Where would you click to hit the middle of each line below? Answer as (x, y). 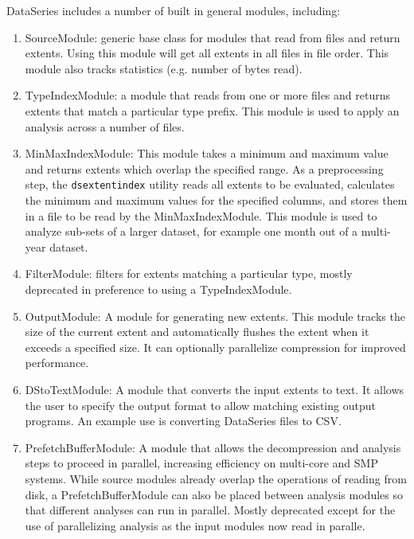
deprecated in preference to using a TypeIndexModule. (158, 289)
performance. (57, 363)
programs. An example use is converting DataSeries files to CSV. (183, 421)
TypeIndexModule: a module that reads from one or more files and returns (208, 95)
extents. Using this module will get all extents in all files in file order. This (207, 53)
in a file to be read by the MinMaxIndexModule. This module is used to (201, 215)
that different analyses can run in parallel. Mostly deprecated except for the (210, 510)
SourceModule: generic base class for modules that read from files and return (213, 37)
